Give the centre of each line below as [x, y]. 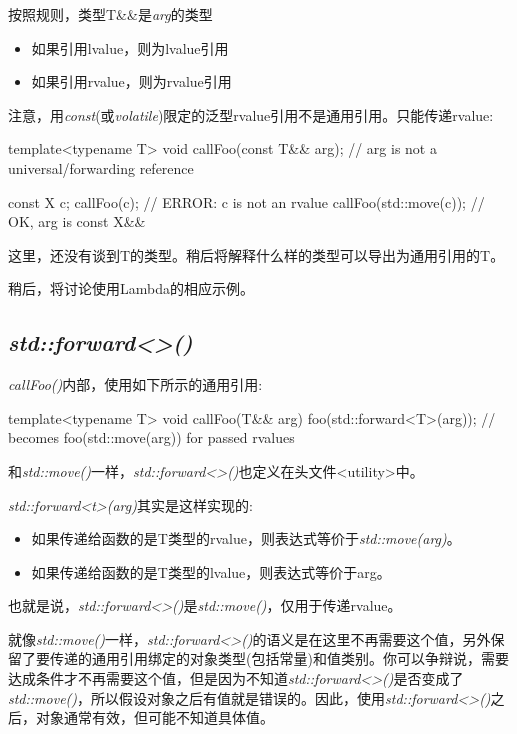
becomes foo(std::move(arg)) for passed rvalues [151, 437]
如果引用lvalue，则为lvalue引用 [130, 47]
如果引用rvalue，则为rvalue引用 [131, 81]
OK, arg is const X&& [77, 221]
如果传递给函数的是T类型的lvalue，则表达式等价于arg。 [211, 571]
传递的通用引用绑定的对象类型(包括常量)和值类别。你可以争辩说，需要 [279, 658]
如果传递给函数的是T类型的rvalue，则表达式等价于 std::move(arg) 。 [246, 538]
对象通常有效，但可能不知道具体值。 [154, 717]
